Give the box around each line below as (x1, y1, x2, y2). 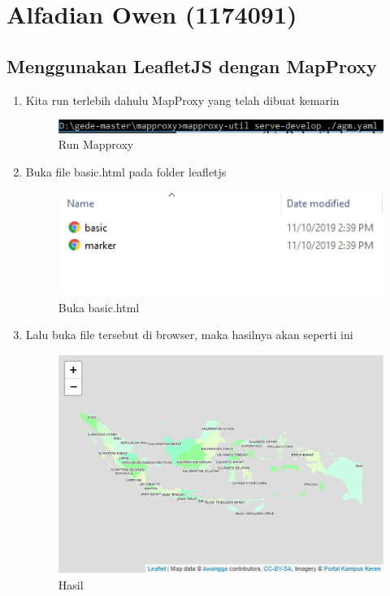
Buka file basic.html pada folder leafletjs (25, 163, 227, 180)
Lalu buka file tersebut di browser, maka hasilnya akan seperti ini (25, 326, 353, 343)
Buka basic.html (58, 298, 140, 315)
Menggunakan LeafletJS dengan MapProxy (6, 53, 377, 78)
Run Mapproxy (58, 136, 134, 153)
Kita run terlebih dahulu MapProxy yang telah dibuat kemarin (25, 91, 340, 108)
